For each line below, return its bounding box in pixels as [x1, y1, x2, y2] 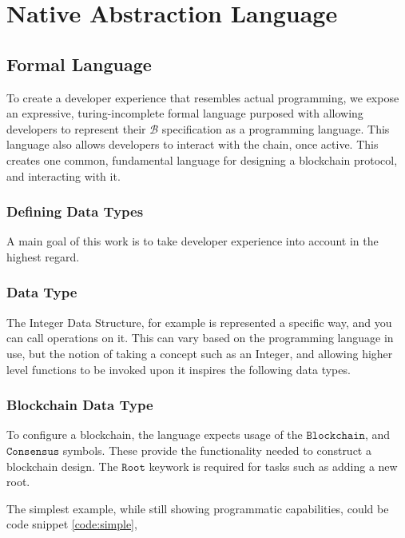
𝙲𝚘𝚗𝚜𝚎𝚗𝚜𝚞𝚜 [6, 445, 60, 457]
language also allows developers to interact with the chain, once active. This [6, 136, 379, 153]
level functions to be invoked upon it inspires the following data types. [6, 361, 351, 377]
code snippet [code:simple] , [6, 516, 137, 532]
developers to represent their [6, 120, 146, 137]
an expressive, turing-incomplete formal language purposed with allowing [6, 105, 363, 122]
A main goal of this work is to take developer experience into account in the [6, 233, 379, 249]
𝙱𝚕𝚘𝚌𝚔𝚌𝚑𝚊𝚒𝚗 [306, 430, 365, 442]
